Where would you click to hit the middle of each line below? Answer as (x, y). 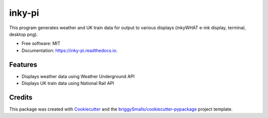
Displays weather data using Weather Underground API (78, 76)
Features (23, 64)
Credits (21, 97)
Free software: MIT (41, 43)
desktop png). (24, 34)
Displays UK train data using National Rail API (68, 83)
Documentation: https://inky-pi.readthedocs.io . (69, 50)
